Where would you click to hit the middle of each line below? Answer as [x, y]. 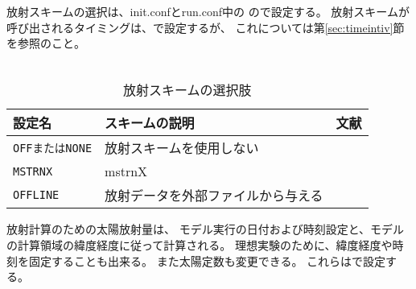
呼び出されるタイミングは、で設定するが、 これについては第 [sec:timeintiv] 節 [206, 27]
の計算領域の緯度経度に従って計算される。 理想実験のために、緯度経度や [200, 244]
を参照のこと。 [46, 43]
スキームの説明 [150, 123]
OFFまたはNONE [53, 149]
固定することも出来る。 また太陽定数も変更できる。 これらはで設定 [207, 260]
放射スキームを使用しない [182, 148]
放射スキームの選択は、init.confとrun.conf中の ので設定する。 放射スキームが [208, 11]
